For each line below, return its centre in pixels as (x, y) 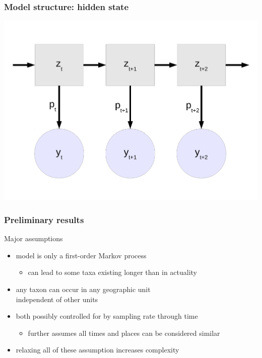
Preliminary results (44, 219)
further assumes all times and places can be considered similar (124, 333)
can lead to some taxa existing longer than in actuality (113, 272)
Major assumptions (34, 238)
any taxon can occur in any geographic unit (83, 289)
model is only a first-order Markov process (81, 255)
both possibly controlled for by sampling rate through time (107, 316)
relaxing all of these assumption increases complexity (97, 350)
